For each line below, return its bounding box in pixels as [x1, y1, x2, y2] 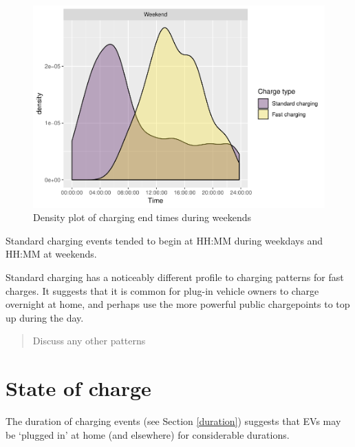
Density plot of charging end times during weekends [33, 210, 252, 225]
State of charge [6, 374, 151, 402]
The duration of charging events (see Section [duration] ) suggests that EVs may [6, 414, 341, 428]
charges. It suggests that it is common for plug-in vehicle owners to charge [6, 283, 319, 298]
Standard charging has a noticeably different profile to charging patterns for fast [6, 269, 344, 284]
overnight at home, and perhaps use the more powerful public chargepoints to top [6, 297, 350, 311]
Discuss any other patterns [32, 333, 146, 348]
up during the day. [6, 310, 84, 324]
